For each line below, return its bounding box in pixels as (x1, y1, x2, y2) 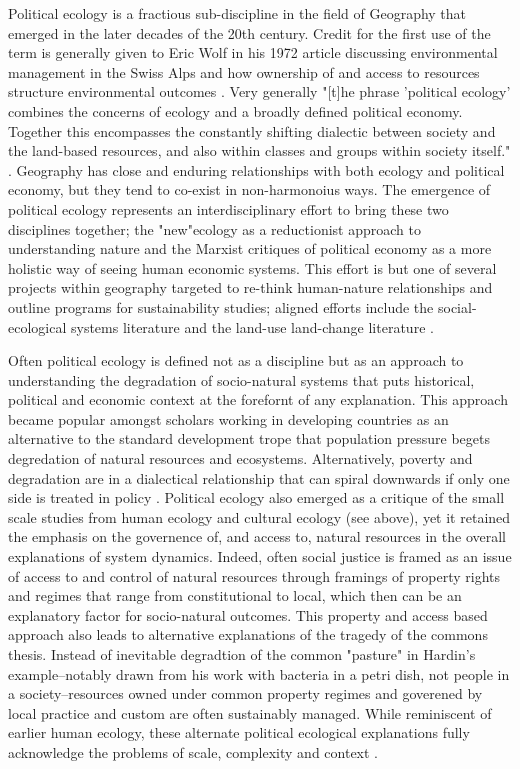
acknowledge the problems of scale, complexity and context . (8, 741, 379, 762)
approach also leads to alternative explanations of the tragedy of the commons (8, 624, 488, 645)
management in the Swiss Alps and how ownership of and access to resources (8, 61, 480, 82)
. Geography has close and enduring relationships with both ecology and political (8, 159, 505, 180)
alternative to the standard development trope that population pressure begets (8, 428, 490, 449)
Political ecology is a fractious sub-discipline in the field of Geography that (8, 3, 467, 23)
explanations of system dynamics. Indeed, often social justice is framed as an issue (8, 546, 512, 567)
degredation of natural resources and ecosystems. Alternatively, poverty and (8, 448, 473, 469)
